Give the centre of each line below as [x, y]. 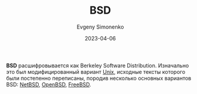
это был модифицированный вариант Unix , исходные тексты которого [96, 71]
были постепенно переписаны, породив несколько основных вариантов [99, 78]
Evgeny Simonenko [100, 27]
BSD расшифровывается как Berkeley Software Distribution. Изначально [98, 65]
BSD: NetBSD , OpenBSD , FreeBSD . [49, 84]
